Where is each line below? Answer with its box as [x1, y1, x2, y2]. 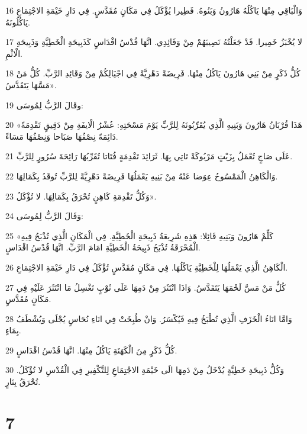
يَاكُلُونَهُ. [5, 15, 31, 28]
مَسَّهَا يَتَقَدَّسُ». [5, 78, 57, 91]
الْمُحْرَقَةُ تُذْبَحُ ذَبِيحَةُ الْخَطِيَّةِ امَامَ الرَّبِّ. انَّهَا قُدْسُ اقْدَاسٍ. [5, 241, 201, 253]
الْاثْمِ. [5, 47, 22, 59]
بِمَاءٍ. [5, 324, 21, 336]
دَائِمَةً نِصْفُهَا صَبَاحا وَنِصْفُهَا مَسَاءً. [5, 130, 118, 142]
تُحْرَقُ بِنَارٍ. [5, 375, 41, 388]
